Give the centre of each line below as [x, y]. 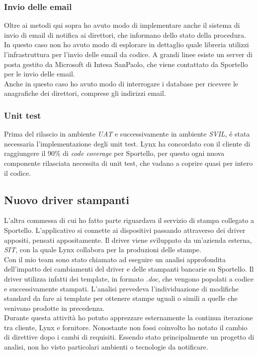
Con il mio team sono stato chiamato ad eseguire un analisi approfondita [115, 259]
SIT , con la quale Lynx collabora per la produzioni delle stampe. [103, 249]
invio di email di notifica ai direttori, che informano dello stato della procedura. [125, 35]
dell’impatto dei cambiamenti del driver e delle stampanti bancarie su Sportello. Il [129, 269]
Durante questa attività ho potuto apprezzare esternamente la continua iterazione [129, 318]
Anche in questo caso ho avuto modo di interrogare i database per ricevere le [121, 83]
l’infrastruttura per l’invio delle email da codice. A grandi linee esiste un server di [128, 54]
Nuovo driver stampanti [67, 199]
